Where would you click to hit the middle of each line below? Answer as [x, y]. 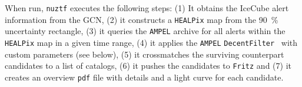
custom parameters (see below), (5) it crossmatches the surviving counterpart [145, 54]
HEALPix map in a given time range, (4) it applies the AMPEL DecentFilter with [151, 42]
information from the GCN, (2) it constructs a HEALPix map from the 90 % [142, 19]
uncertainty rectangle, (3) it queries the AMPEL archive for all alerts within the [145, 31]
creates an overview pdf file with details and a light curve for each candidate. [144, 77]
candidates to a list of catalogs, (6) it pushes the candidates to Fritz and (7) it [148, 66]
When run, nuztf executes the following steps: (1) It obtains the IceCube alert [147, 8]
